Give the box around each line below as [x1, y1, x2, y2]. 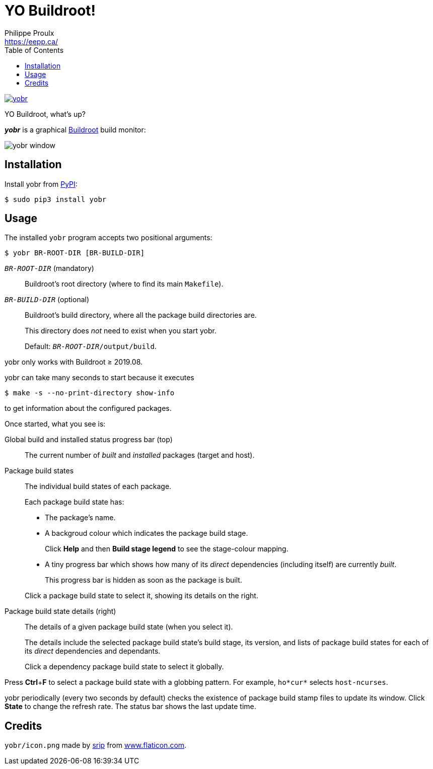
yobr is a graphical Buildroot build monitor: [5, 125, 146, 134]
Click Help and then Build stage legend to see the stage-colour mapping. [45, 544, 288, 553]
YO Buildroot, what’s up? [5, 109, 86, 118]
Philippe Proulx [5, 28, 54, 37]
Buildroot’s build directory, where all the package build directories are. [25, 311, 257, 320]
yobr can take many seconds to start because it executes [5, 373, 194, 382]
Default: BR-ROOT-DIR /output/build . [25, 342, 157, 351]
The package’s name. [45, 513, 116, 522]
